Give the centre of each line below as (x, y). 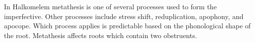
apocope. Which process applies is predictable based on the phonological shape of (127, 26)
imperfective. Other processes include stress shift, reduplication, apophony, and (124, 16)
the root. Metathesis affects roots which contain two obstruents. (101, 35)
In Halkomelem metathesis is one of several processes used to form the (110, 6)
